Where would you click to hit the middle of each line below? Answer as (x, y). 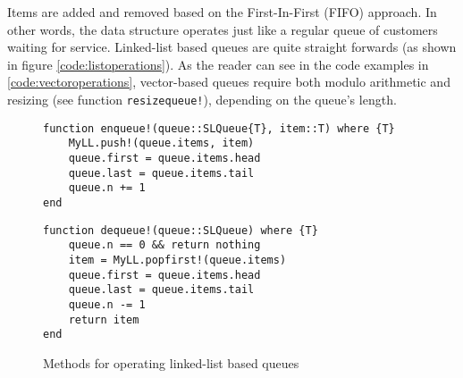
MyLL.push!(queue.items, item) (161, 143)
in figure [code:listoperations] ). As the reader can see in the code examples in (218, 64)
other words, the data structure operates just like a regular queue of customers (223, 29)
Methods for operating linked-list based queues (171, 362)
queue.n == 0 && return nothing (164, 245)
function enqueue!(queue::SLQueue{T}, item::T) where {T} (219, 128)
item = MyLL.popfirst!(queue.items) (177, 260)
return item (104, 319)
